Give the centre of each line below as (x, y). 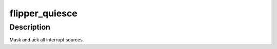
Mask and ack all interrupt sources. (47, 40)
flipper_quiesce (44, 13)
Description (30, 27)
